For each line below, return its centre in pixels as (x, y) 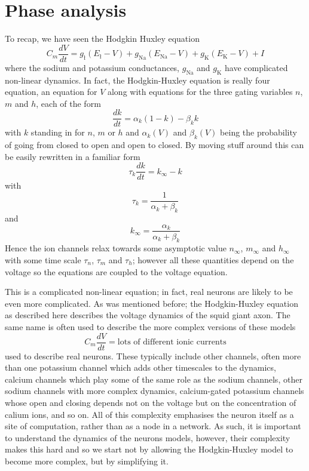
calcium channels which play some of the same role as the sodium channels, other (154, 379)
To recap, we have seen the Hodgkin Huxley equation (102, 39)
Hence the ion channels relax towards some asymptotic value (116, 248)
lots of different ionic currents (172, 342)
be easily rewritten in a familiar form (73, 156)
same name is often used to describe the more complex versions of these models (150, 326)
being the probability (258, 132)
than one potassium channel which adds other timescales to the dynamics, (140, 367)
